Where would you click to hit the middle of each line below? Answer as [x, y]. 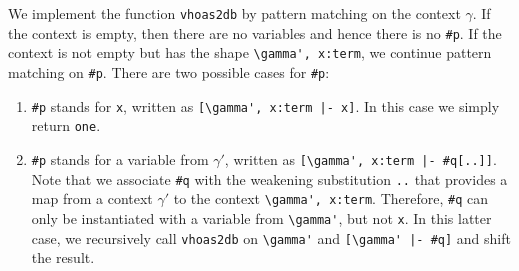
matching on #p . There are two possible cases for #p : [169, 71]
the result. [63, 257]
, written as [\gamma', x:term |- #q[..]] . [360, 158]
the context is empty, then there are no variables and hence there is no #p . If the [255, 32]
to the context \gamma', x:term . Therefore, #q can [331, 198]
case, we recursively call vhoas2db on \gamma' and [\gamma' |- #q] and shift [271, 237]
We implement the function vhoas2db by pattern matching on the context [234, 13]
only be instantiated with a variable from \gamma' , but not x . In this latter [261, 217]
